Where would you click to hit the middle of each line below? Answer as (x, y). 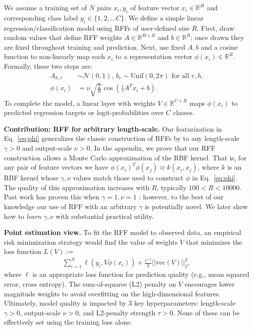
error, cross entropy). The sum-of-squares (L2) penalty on (90, 284)
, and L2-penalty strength (117, 312)
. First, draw (215, 28)
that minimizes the (214, 242)
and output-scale (47, 148)
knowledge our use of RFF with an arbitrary (70, 206)
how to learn (23, 216)
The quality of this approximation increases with (77, 187)
